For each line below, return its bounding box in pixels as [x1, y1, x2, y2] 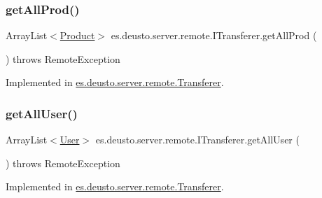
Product [59, 28, 95, 43]
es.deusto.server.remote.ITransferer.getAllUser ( [95, 132, 300, 147]
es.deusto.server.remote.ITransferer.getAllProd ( [111, 28, 317, 43]
